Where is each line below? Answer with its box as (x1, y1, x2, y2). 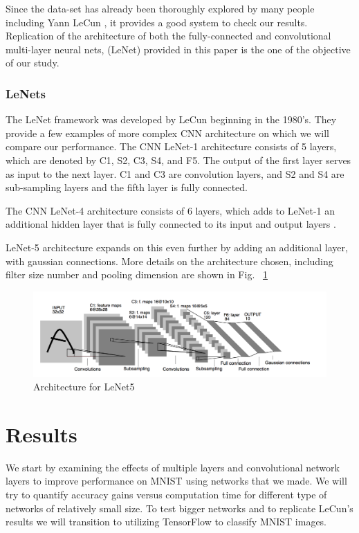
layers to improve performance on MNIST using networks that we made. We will (6, 473, 347, 488)
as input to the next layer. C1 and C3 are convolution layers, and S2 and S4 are (6, 166, 344, 181)
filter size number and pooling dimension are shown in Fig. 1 (6, 267, 268, 282)
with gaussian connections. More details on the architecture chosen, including (6, 253, 333, 268)
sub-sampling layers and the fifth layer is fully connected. (6, 180, 248, 195)
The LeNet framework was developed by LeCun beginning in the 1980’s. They (6, 112, 337, 127)
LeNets (6, 84, 46, 102)
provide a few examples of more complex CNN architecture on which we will (6, 125, 330, 140)
